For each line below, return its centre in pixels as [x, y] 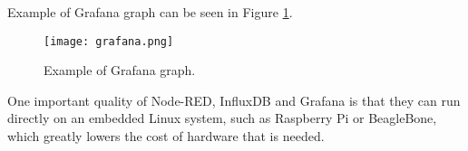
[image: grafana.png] [109, 41]
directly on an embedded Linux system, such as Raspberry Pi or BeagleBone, [222, 118]
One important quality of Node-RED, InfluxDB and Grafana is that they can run [234, 100]
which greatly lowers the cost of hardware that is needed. [166, 136]
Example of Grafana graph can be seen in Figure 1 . [150, 12]
